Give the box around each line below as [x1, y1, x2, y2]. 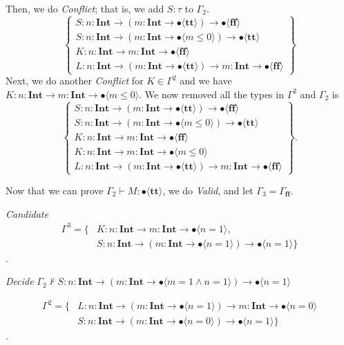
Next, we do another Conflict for [6, 73, 144, 88]
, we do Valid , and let [162, 183, 254, 198]
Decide [6, 274, 34, 288]
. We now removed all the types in [139, 86, 284, 101]
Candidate [6, 206, 48, 221]
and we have [180, 73, 232, 88]
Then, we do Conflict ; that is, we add [6, 1, 164, 15]
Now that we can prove [6, 183, 104, 198]
